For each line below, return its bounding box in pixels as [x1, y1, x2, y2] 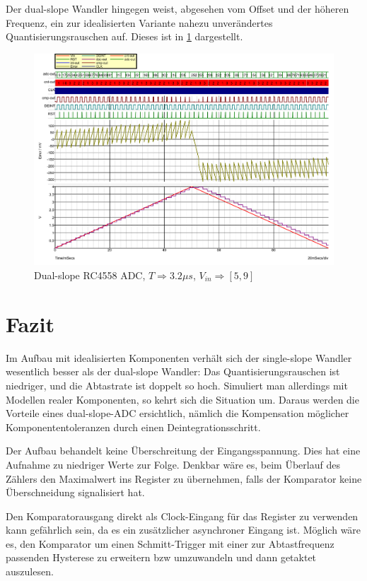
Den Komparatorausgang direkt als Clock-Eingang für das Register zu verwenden [6, 508, 359, 523]
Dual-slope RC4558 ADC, [34, 268, 146, 283]
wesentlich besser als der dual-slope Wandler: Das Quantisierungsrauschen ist [6, 364, 340, 379]
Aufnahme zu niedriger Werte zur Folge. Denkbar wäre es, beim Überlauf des [6, 457, 340, 471]
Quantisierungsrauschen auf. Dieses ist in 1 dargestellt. [6, 29, 243, 44]
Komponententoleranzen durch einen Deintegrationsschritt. [6, 419, 261, 434]
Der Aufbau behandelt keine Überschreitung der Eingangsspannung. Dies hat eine [6, 443, 361, 458]
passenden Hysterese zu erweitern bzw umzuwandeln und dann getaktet [6, 550, 317, 565]
